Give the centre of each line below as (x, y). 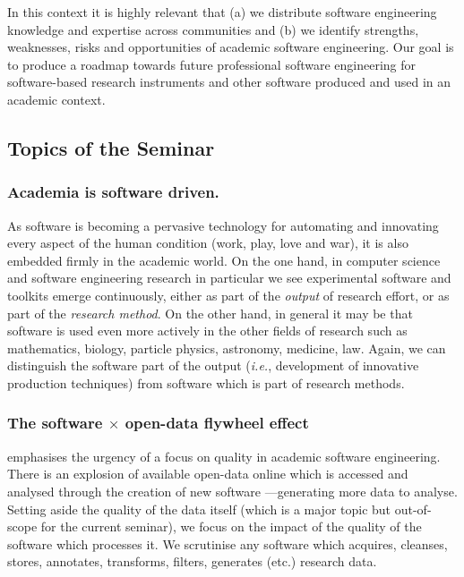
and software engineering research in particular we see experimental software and (229, 278)
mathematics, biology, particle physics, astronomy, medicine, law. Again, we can (227, 348)
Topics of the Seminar (111, 147)
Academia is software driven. (113, 192)
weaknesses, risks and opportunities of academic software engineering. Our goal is (231, 47)
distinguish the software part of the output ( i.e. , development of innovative (213, 365)
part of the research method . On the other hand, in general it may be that (210, 313)
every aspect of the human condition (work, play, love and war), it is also (208, 243)
